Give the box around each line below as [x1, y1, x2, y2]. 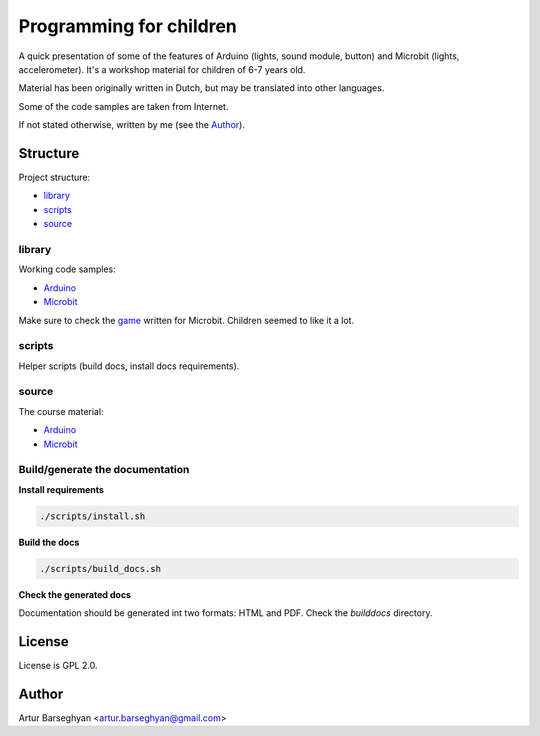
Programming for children [18, 15, 237, 37]
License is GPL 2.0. [18, 659, 98, 671]
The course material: [18, 405, 104, 417]
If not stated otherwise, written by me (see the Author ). [18, 119, 245, 131]
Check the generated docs [18, 588, 132, 600]
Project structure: [18, 171, 91, 184]
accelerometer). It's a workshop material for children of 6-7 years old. [18, 63, 306, 75]
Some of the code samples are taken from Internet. [18, 100, 229, 112]
